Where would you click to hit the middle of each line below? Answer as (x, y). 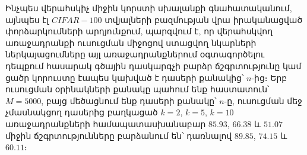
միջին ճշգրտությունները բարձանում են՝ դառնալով (119, 135)
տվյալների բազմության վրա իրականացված (204, 19)
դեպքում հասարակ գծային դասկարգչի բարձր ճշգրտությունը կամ (153, 65)
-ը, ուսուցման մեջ (263, 100)
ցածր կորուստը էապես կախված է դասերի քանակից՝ (125, 77)
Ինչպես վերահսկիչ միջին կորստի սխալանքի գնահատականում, (149, 8)
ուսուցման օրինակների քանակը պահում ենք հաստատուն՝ (137, 89)
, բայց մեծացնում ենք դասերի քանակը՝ (129, 100)
